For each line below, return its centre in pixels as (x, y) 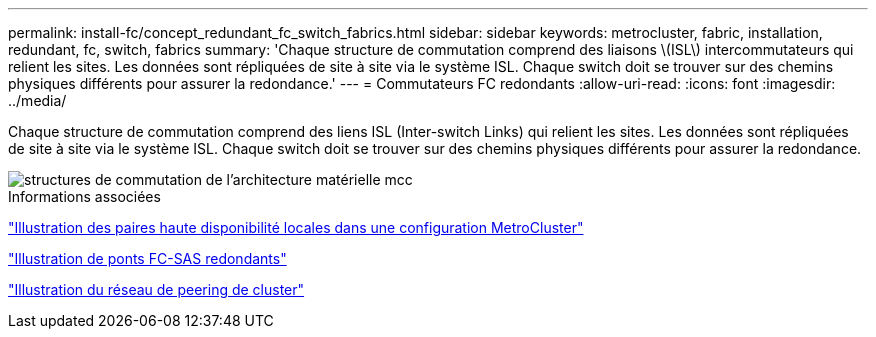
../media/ (37, 100)
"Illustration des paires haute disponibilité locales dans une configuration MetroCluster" (296, 227)
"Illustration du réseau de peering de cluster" (156, 289)
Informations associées (84, 196)
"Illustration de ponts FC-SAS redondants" (147, 258)
